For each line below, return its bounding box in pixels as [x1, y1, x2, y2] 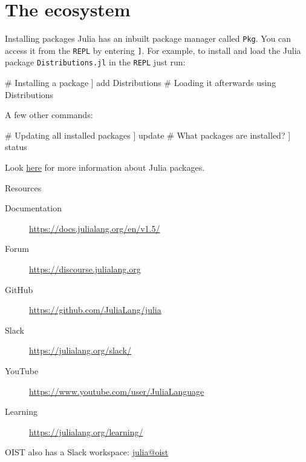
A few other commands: [5, 108, 93, 121]
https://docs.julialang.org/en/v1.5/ [29, 222, 160, 234]
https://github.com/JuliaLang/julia [29, 303, 161, 316]
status [5, 140, 27, 153]
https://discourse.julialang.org [29, 263, 141, 276]
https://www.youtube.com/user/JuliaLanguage [29, 384, 204, 397]
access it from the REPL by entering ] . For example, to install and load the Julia [5, 44, 301, 56]
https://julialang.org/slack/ [29, 344, 132, 357]
